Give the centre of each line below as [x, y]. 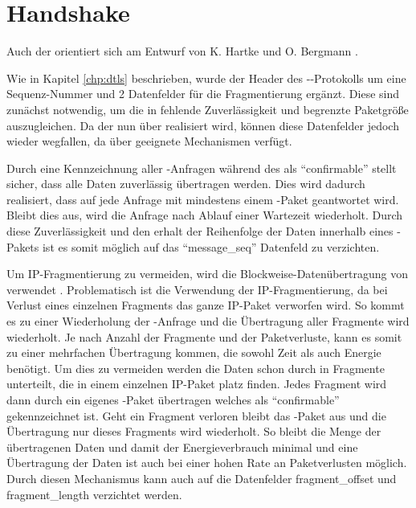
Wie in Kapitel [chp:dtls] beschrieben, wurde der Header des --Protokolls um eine [206, 78]
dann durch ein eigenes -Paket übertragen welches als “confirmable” [173, 399]
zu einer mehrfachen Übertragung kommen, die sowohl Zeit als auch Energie [194, 352]
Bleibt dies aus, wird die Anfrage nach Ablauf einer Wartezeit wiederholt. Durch [205, 215]
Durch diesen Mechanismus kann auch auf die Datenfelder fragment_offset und [202, 478]
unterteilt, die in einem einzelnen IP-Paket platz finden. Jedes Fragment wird [197, 384]
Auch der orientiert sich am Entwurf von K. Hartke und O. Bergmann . [182, 51]
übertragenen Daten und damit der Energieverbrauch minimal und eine [182, 447]
